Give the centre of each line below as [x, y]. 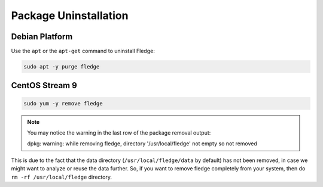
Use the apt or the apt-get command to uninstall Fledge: [83, 51]
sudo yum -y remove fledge [63, 103]
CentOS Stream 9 [44, 85]
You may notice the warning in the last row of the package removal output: [119, 133]
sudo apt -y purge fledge [62, 67]
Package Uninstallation [70, 15]
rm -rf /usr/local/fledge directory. [62, 177]
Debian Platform [42, 37]
